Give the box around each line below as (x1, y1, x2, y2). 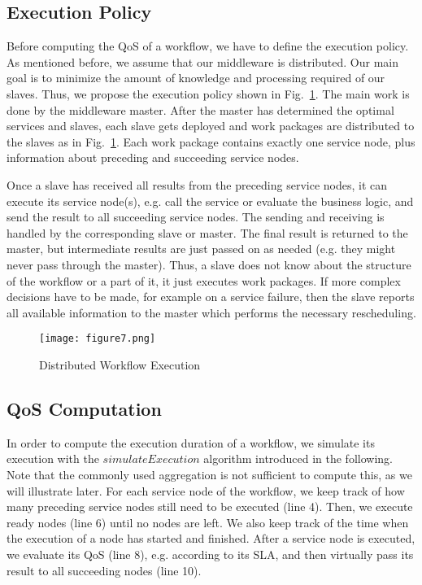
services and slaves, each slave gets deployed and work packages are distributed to (7, 117, 415, 134)
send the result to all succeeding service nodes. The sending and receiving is (7, 208, 385, 225)
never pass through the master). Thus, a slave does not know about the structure (7, 255, 411, 273)
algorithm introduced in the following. (203, 450, 393, 467)
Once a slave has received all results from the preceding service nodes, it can (7, 176, 388, 193)
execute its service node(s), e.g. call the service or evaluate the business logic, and (7, 192, 414, 209)
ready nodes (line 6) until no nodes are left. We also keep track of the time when (7, 513, 409, 530)
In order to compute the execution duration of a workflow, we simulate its (7, 434, 375, 451)
